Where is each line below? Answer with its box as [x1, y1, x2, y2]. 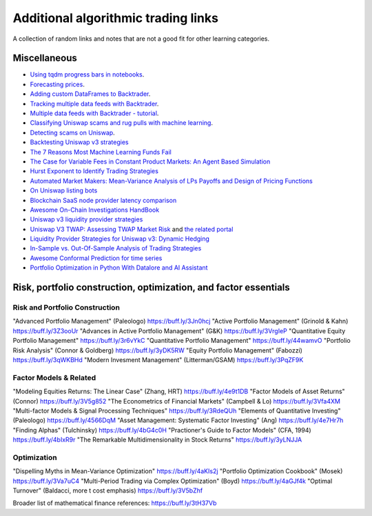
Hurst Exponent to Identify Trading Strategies [30, 167, 158, 175]
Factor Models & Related [12, 373, 96, 382]
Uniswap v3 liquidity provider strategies [30, 215, 143, 224]
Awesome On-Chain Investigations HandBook [30, 206, 160, 214]
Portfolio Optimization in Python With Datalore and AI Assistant [30, 264, 208, 272]
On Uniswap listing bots [30, 186, 98, 195]
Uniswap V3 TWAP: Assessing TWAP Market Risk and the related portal [30, 225, 234, 233]
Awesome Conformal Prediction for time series [30, 254, 163, 262]
